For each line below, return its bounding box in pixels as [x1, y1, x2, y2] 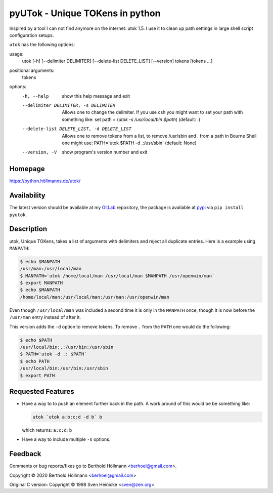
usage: [9, 51, 24, 57]
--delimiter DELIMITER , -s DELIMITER [22, 103, 116, 108]
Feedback [9, 449, 41, 458]
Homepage [9, 165, 45, 173]
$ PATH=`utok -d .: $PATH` [20, 351, 87, 357]
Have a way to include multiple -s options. [22, 436, 111, 442]
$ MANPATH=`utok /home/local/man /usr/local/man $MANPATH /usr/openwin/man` [20, 273, 215, 278]
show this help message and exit [62, 93, 130, 99]
